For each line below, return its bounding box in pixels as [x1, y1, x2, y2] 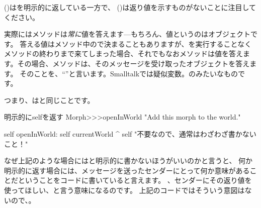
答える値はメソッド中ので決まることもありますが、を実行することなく [20, 38, 252, 49]
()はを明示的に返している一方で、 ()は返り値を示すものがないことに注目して [4, 2, 256, 12]
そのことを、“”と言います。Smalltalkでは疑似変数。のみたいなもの [20, 68, 238, 78]
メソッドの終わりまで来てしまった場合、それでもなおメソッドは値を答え [4, 48, 243, 59]
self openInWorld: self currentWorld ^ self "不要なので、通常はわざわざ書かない [4, 128, 256, 139]
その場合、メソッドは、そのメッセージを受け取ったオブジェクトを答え [17, 58, 250, 68]
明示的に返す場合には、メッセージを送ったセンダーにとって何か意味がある [4, 165, 250, 175]
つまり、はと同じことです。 [4, 94, 95, 105]
